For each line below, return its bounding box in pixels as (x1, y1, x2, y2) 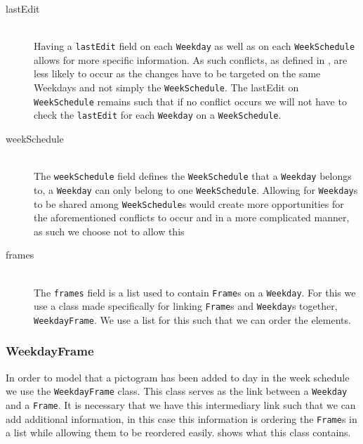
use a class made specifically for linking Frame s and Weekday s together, (34, 299, 338, 313)
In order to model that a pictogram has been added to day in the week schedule (6, 370, 350, 384)
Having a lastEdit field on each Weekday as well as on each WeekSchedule (34, 39, 355, 53)
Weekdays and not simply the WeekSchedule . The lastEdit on (34, 80, 299, 95)
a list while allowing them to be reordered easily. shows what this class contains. (6, 425, 351, 440)
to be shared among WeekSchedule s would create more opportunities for (34, 196, 344, 211)
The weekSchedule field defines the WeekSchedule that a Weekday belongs (34, 169, 352, 183)
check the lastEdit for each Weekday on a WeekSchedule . (34, 107, 282, 122)
